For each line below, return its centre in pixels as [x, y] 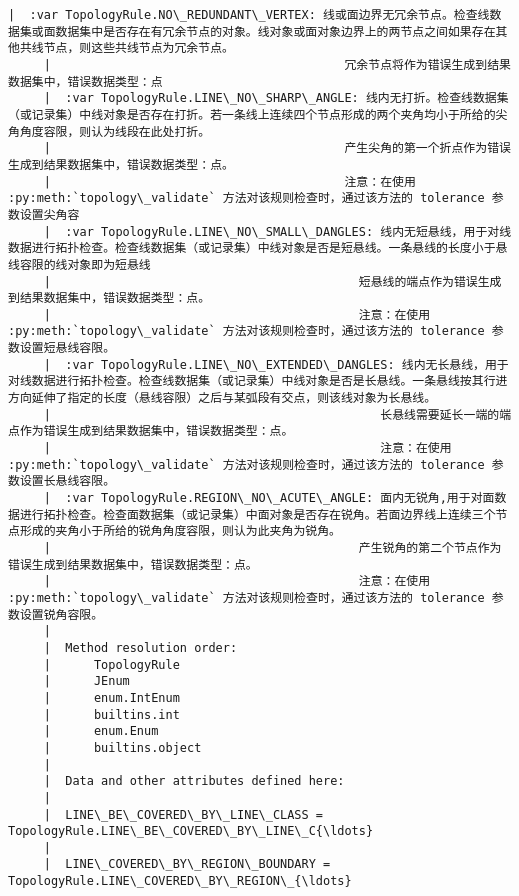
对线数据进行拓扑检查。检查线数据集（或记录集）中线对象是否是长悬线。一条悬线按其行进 [258, 381]
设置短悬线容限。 [67, 348]
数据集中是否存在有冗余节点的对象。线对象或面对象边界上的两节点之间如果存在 [275, 31]
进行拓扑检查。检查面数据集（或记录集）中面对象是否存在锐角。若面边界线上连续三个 [257, 514]
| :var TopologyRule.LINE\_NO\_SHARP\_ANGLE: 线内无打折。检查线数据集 [276, 98]
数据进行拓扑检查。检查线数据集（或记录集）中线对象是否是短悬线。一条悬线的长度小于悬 [258, 248]
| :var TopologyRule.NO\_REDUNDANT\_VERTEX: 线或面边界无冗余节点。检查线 [249, 15]
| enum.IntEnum [111, 697]
